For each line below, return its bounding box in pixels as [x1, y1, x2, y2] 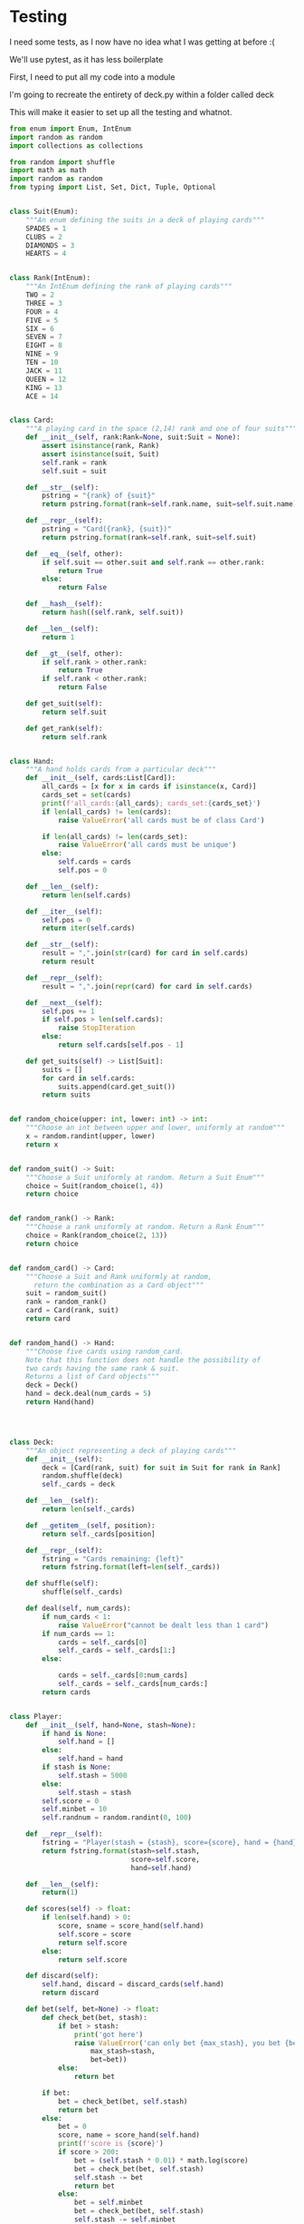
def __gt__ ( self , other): [25, 649, 124, 658]
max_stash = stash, [90, 2047, 156, 2056]
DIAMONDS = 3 [25, 240, 75, 250]
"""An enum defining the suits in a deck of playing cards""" [25, 215, 265, 224]
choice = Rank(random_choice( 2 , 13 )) [25, 1231, 168, 1240]
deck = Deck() [25, 1380, 79, 1390]
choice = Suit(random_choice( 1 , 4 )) [25, 1181, 165, 1190]
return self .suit [42, 707, 107, 717]
